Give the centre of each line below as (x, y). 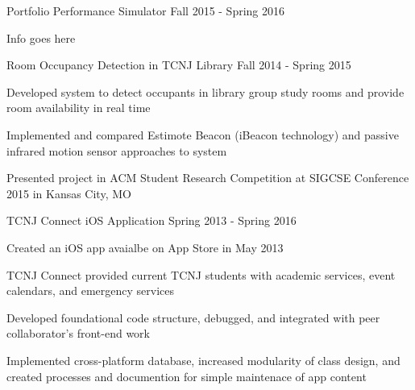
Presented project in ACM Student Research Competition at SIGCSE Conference (208, 178)
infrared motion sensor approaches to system (117, 150)
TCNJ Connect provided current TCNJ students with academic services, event (201, 274)
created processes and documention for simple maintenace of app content (187, 376)
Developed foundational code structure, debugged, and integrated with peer (193, 317)
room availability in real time (79, 108)
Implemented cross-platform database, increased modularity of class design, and (203, 360)
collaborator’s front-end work (78, 333)
